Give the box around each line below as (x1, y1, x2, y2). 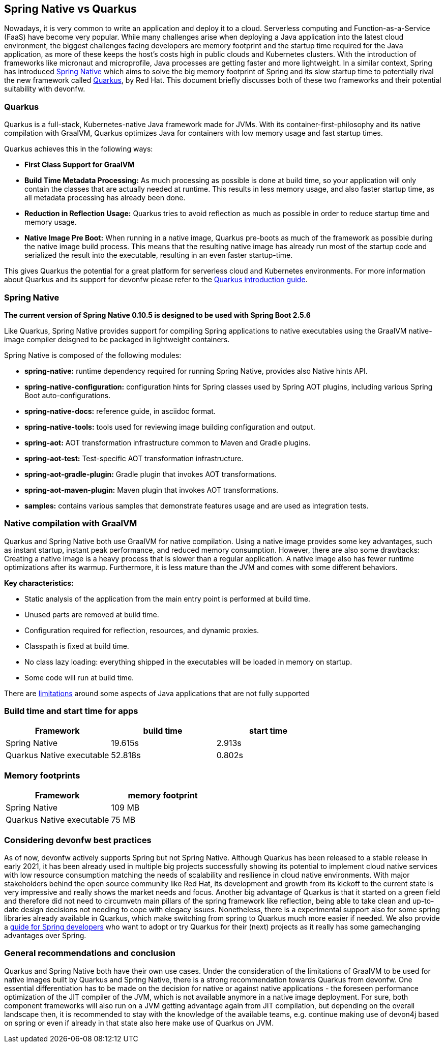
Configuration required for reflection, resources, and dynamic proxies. (24, 625, 259, 635)
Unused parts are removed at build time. (24, 610, 159, 619)
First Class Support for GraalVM (24, 160, 135, 169)
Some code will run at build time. (24, 673, 134, 682)
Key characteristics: (4, 578, 74, 587)
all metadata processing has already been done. (24, 193, 186, 202)
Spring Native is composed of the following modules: (4, 350, 182, 360)
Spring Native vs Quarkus (4, 3, 137, 15)
